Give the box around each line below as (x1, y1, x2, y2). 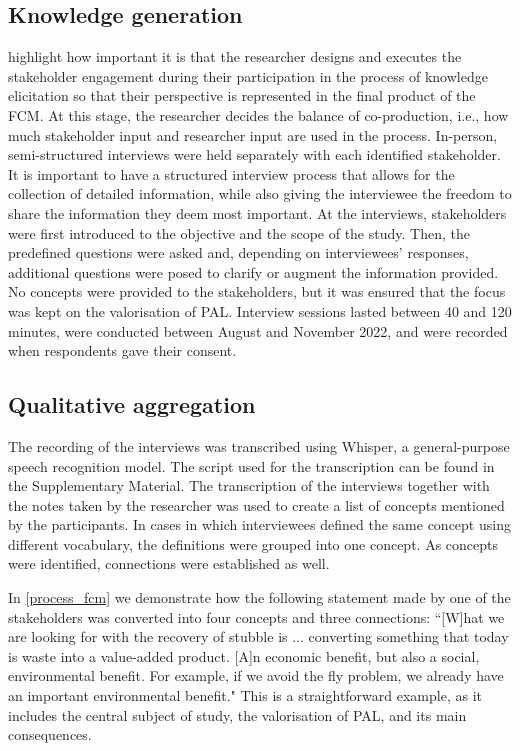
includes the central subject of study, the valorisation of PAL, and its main (8, 704, 467, 725)
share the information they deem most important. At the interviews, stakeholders (8, 202, 507, 223)
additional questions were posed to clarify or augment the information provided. (8, 261, 499, 282)
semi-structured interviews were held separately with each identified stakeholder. (8, 144, 501, 165)
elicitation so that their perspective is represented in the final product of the (8, 85, 476, 106)
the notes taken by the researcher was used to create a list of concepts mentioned (8, 494, 505, 515)
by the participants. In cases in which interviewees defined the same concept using (8, 514, 511, 535)
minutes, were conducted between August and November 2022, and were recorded (8, 320, 508, 341)
